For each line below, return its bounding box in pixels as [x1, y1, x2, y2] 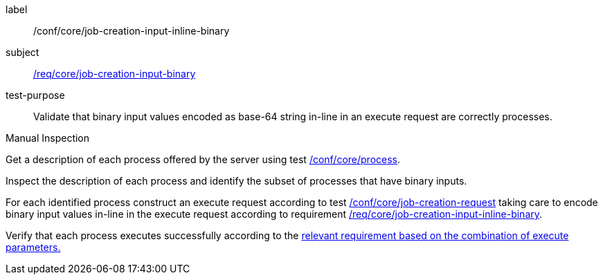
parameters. [6, 241, 61, 253]
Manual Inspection [6, 132, 90, 144]
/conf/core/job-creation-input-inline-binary [33, 25, 230, 37]
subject [6, 46, 39, 58]
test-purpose [6, 89, 65, 101]
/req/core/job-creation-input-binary [33, 68, 196, 80]
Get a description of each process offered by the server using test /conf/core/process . [6, 153, 401, 165]
